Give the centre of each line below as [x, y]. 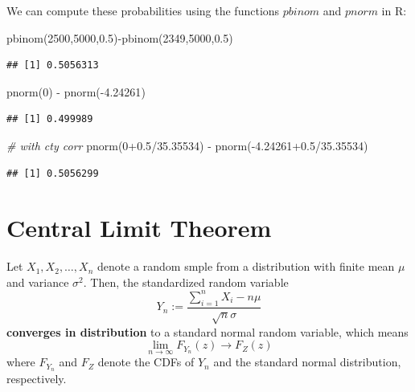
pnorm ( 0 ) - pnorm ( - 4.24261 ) [76, 91]
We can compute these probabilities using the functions [143, 10]
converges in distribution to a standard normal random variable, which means [207, 331]
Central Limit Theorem [139, 228]
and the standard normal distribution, [307, 362]
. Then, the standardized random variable [186, 282]
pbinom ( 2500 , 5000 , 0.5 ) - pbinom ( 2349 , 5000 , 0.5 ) [120, 37]
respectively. [37, 379]
